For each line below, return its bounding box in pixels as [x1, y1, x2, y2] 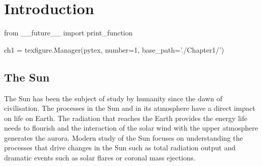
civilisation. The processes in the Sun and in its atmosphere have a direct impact [4, 103, 255, 113]
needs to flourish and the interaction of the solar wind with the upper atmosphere [4, 122, 258, 133]
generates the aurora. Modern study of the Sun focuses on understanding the [4, 132, 243, 143]
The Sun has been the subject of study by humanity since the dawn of [4, 93, 222, 103]
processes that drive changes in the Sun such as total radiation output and [4, 142, 236, 153]
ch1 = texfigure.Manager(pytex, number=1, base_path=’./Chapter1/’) [4, 44, 224, 55]
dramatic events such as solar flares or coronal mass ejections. [4, 152, 196, 163]
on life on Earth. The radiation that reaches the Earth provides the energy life [4, 112, 247, 123]
